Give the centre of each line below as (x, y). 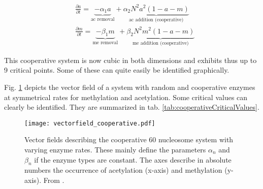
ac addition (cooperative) (156, 20)
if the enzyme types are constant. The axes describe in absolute (133, 159)
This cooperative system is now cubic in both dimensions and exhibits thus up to (130, 60)
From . (54, 180)
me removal (105, 43)
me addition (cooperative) (160, 43)
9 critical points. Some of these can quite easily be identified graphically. (117, 70)
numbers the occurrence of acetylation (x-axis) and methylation (123, 170)
